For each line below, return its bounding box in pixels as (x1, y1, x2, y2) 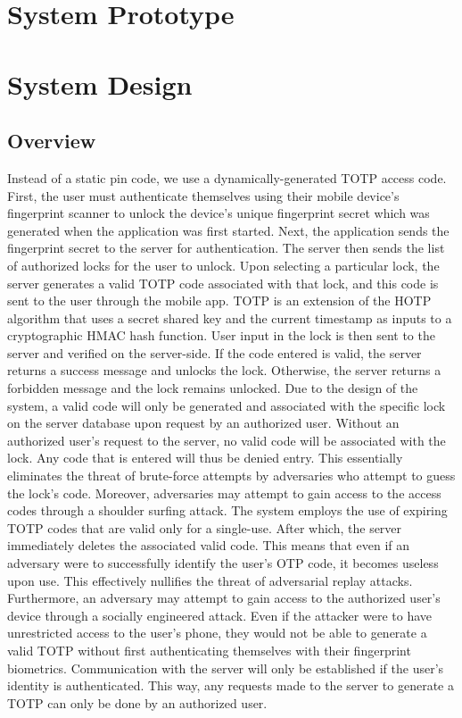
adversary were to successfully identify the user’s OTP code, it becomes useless (7, 554, 439, 572)
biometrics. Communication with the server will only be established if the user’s (7, 658, 444, 677)
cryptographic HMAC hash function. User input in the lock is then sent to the (7, 326, 435, 345)
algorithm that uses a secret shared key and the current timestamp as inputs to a (7, 308, 452, 327)
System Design (7, 65, 193, 102)
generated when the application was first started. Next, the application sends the (7, 221, 450, 239)
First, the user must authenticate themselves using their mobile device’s (7, 186, 400, 205)
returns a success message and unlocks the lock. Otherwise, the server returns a (7, 361, 441, 380)
